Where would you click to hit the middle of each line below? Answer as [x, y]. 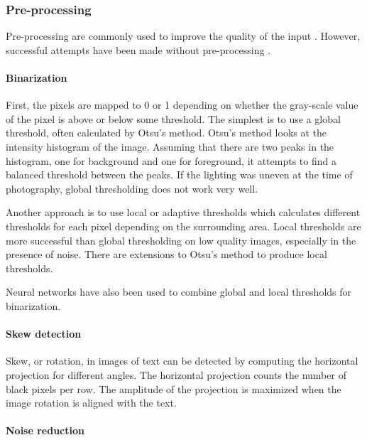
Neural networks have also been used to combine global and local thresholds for [179, 292]
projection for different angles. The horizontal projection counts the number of [176, 374]
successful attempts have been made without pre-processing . [138, 49]
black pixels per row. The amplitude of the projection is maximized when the [174, 388]
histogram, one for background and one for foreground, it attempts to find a [171, 160]
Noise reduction [45, 430]
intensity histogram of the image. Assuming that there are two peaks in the [170, 146]
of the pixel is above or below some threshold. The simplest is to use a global [173, 118]
